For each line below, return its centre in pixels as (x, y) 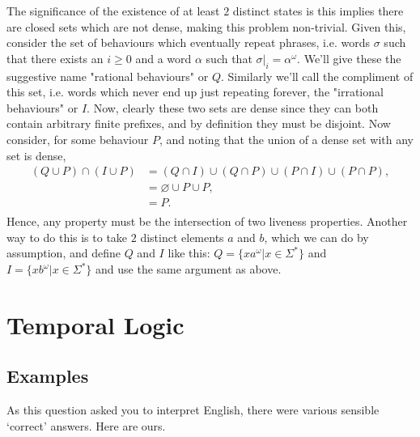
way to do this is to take (67, 237)
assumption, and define (64, 253)
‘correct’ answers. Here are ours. (86, 425)
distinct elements (182, 237)
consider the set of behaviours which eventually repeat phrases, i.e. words (189, 42)
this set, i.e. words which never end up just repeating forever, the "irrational (195, 92)
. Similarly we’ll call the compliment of (317, 76)
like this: (189, 253)
